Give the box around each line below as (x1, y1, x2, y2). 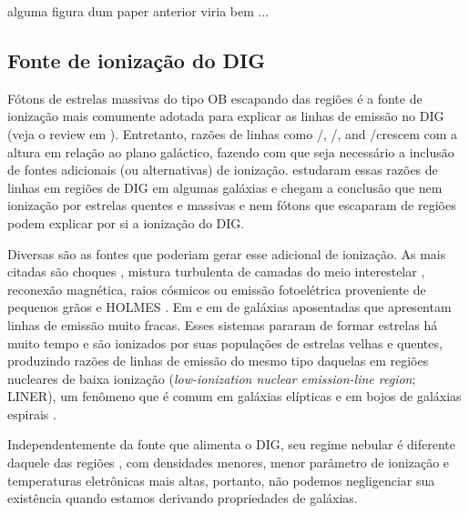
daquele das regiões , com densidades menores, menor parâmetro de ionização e (7, 453, 450, 472)
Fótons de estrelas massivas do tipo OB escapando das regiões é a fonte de (7, 88, 423, 107)
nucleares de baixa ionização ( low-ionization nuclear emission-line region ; (7, 368, 416, 387)
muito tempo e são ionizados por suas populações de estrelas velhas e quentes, (7, 333, 443, 352)
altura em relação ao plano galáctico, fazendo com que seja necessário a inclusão (7, 142, 454, 161)
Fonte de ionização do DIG (7, 45, 266, 74)
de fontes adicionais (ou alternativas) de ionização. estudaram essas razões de (7, 160, 438, 179)
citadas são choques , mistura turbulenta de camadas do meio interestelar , (7, 262, 425, 281)
